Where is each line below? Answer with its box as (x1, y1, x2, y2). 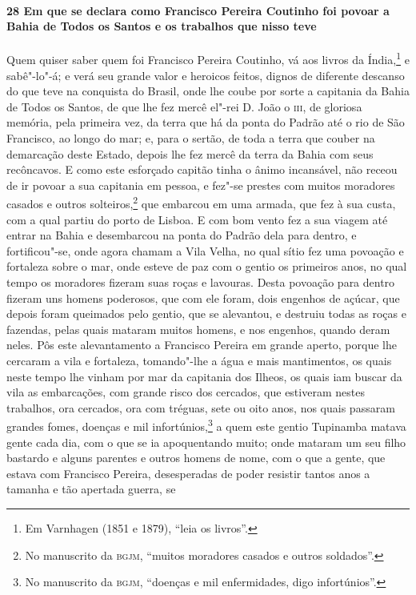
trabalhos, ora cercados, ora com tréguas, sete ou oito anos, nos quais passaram (6, 399, 395, 416)
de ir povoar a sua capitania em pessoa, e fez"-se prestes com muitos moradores (6, 176, 395, 193)
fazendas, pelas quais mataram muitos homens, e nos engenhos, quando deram (6, 320, 390, 337)
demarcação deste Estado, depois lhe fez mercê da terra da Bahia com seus (6, 145, 374, 162)
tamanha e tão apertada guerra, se (6, 480, 176, 497)
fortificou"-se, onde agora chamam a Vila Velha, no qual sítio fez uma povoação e (6, 242, 404, 259)
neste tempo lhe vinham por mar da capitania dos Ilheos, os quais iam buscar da (6, 368, 402, 384)
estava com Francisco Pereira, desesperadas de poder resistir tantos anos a (6, 464, 370, 481)
